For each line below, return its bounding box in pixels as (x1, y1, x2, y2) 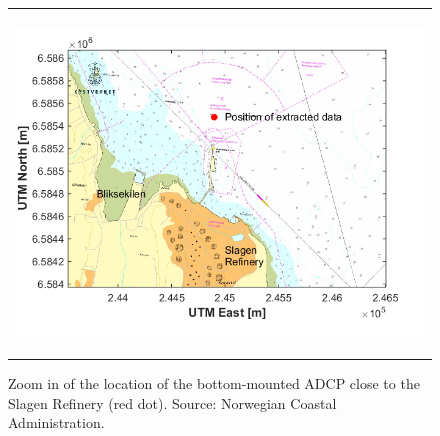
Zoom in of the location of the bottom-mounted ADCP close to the (8, 373, 420, 393)
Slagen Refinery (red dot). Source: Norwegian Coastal (8, 392, 337, 413)
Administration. (8, 412, 105, 433)
